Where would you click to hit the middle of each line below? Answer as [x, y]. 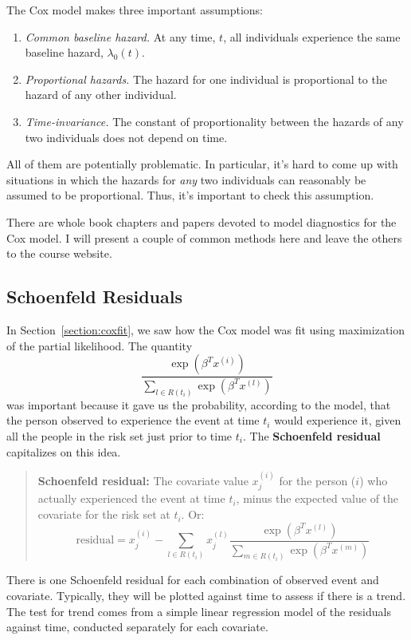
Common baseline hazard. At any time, [120, 36]
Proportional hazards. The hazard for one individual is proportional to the [206, 79]
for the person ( [317, 481]
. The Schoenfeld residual [311, 436]
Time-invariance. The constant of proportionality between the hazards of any [214, 121]
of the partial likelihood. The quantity [100, 345]
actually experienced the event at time [131, 498]
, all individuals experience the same [312, 36]
